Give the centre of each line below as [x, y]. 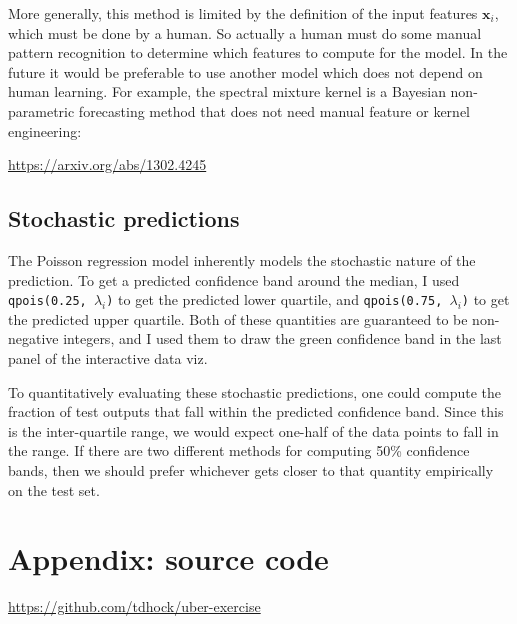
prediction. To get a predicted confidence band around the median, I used [234, 279]
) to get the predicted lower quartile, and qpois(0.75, [274, 299]
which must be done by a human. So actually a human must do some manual [245, 32]
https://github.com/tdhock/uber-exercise [134, 606]
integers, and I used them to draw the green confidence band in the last [282, 338]
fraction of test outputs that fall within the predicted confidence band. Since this [256, 411]
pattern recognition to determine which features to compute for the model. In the [258, 52]
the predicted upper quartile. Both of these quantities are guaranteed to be [238, 318]
